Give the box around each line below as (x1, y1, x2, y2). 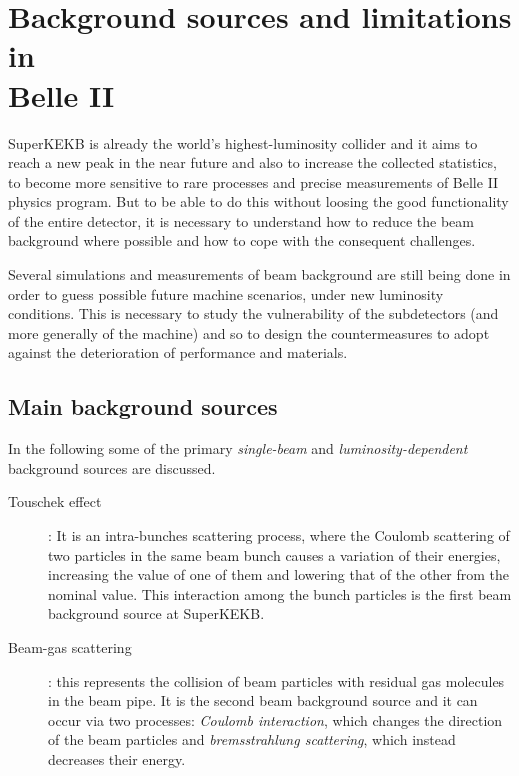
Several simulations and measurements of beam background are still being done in (8, 264, 511, 285)
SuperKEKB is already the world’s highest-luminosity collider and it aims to (8, 132, 478, 153)
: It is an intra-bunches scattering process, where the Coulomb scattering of (48, 525, 510, 546)
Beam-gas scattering (8, 636, 132, 657)
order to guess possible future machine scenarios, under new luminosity (8, 283, 444, 304)
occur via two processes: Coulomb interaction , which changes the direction (48, 709, 503, 730)
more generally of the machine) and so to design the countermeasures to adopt (8, 322, 490, 343)
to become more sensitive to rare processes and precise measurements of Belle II (8, 171, 499, 192)
